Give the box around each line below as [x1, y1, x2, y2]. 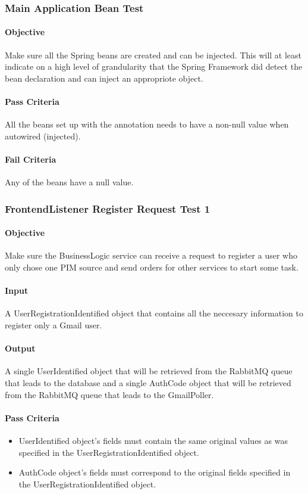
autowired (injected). [5, 129, 81, 142]
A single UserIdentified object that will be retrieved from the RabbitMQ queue [5, 365, 293, 377]
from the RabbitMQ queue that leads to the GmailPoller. [5, 388, 214, 400]
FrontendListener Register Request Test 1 [5, 201, 210, 216]
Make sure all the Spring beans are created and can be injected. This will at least [5, 48, 301, 61]
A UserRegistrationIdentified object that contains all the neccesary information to [5, 307, 303, 319]
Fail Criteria [5, 153, 56, 165]
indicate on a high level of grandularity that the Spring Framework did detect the [5, 60, 303, 73]
